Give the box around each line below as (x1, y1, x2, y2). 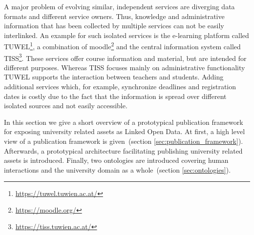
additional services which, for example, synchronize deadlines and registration (4, 81, 236, 92)
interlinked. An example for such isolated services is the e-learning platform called (4, 30, 249, 40)
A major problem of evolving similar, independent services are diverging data (4, 1, 235, 11)
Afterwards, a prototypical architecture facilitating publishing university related (4, 145, 243, 156)
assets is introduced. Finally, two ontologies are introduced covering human (4, 155, 229, 165)
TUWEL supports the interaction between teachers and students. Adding (4, 72, 224, 82)
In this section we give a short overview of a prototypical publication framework (4, 117, 243, 127)
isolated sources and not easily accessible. (4, 100, 127, 111)
